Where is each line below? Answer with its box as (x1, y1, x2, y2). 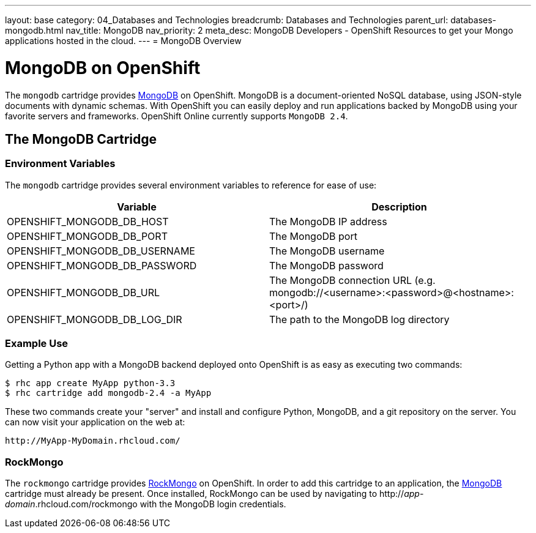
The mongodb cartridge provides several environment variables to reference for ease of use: (5, 179, 377, 190)
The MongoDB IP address (269, 215, 387, 228)
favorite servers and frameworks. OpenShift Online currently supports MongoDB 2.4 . (5, 110, 348, 121)
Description (371, 200, 427, 213)
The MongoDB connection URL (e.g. (269, 274, 436, 286)
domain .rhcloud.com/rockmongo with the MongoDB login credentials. (5, 499, 286, 510)
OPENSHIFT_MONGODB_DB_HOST (7, 215, 169, 228)
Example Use (5, 337, 69, 350)
